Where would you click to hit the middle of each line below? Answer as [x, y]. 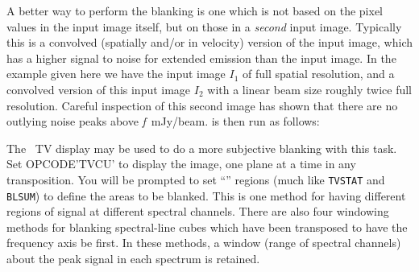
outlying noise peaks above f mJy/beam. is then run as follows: [163, 121]
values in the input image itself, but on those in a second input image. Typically [204, 26]
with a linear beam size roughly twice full [309, 89]
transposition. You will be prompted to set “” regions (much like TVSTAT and [196, 179]
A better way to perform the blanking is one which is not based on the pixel [195, 10]
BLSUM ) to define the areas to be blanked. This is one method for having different [206, 195]
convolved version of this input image [99, 89]
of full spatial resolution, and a [319, 74]
